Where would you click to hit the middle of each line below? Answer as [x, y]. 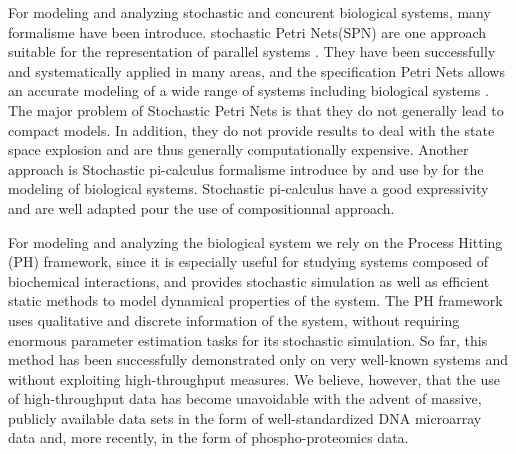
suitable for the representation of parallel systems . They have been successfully [252, 51]
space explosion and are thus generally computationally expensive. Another [238, 149]
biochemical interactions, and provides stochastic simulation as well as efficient [249, 280]
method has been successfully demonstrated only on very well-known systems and [258, 359]
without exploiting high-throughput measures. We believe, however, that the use [254, 378]
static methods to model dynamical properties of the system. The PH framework [255, 300]
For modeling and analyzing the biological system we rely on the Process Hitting [255, 241]
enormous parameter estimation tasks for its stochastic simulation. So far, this [248, 339]
